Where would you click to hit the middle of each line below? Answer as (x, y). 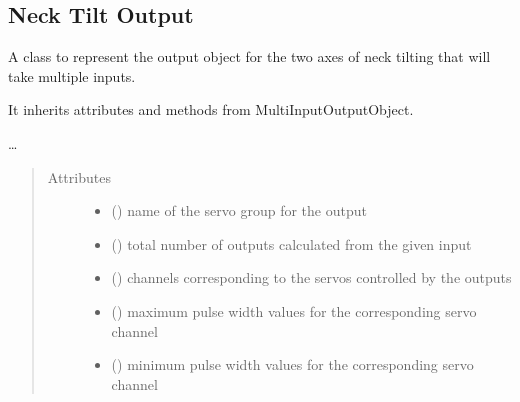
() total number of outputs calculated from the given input (291, 243)
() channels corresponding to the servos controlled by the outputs (311, 277)
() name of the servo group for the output (239, 210)
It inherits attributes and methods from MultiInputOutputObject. (211, 109)
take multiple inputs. (72, 75)
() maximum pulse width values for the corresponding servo (294, 310)
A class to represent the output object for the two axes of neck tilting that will (249, 56)
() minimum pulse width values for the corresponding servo (292, 364)
